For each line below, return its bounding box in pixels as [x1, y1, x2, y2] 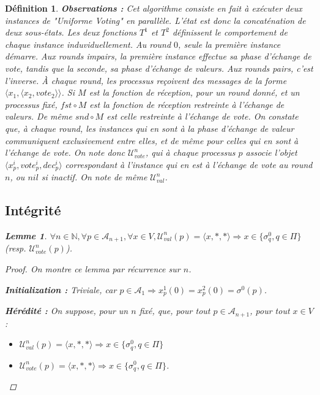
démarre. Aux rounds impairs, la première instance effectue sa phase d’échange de [5, 50, 311, 63]
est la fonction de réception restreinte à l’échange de [89, 98, 285, 110]
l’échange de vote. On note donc [5, 146, 125, 159]
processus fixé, [5, 98, 58, 110]
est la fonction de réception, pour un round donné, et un [89, 86, 300, 99]
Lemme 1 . [5, 229, 47, 242]
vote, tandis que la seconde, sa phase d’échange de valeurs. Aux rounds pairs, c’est [5, 61, 313, 74]
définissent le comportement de [172, 26, 288, 39]
